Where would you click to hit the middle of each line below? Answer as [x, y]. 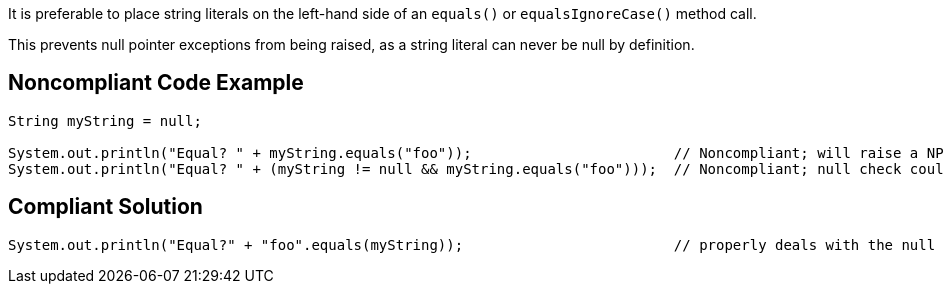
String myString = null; [105, 120]
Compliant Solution [105, 207]
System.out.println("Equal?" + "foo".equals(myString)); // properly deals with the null [472, 244]
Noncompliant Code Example [156, 83]
